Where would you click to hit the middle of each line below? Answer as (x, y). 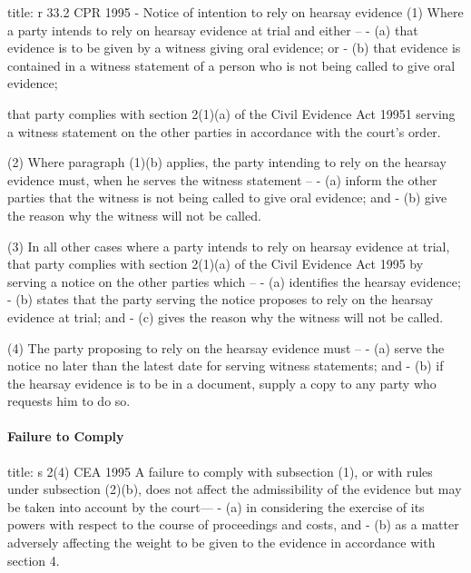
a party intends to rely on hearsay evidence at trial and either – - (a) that (213, 30)
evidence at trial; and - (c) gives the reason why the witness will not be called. (226, 316)
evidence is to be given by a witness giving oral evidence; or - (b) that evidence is (234, 48)
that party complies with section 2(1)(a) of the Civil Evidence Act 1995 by (216, 264)
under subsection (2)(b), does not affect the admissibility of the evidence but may (235, 489)
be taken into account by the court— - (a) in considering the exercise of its (216, 506)
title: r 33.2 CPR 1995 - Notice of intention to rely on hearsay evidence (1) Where (235, 12)
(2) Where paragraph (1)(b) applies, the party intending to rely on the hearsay (227, 162)
